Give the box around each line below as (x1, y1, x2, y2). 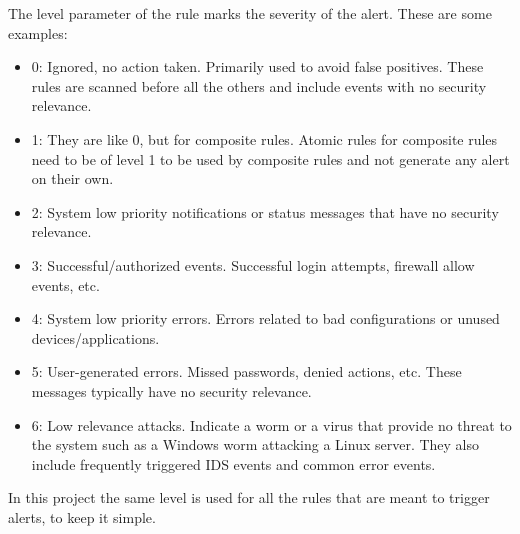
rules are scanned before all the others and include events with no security (31, 75, 487, 96)
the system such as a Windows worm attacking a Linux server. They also (31, 434, 480, 455)
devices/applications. (31, 327, 160, 348)
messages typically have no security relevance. (31, 380, 312, 401)
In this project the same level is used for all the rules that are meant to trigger (8, 487, 490, 508)
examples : (8, 22, 68, 43)
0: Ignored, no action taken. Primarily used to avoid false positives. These (31, 56, 484, 77)
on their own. (31, 168, 114, 189)
